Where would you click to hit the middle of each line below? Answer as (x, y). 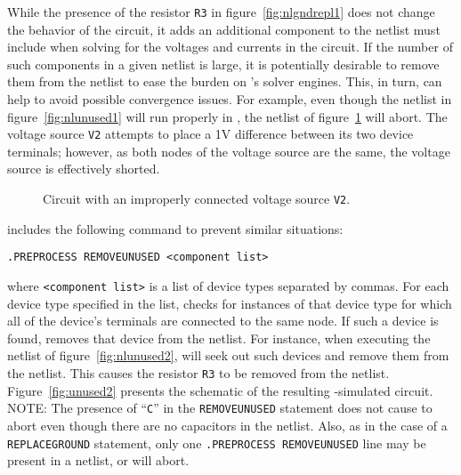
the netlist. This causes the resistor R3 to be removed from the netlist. (198, 373)
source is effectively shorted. (84, 169)
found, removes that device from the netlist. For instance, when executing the (219, 338)
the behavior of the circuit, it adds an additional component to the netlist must (224, 29)
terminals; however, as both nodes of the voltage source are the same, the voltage (229, 151)
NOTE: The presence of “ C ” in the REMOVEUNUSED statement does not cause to (220, 408)
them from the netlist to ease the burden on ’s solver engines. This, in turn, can (225, 81)
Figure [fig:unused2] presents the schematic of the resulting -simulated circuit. (220, 390)
